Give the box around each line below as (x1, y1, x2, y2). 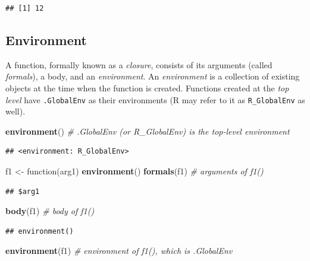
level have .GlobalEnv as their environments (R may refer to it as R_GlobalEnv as (5, 93, 305, 106)
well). (5, 105, 26, 117)
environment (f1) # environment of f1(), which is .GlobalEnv (5, 244, 233, 257)
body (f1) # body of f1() (5, 205, 95, 217)
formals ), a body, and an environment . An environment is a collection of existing (5, 70, 300, 82)
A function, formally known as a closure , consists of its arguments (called (5, 58, 273, 71)
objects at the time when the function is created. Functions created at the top (5, 81, 289, 94)
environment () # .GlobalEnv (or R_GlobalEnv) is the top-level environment (5, 125, 290, 137)
